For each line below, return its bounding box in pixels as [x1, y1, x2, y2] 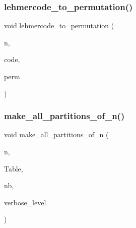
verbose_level [4, 197, 46, 207]
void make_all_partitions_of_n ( [4, 129, 109, 140]
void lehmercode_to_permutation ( [4, 20, 114, 31]
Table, [4, 163, 23, 174]
